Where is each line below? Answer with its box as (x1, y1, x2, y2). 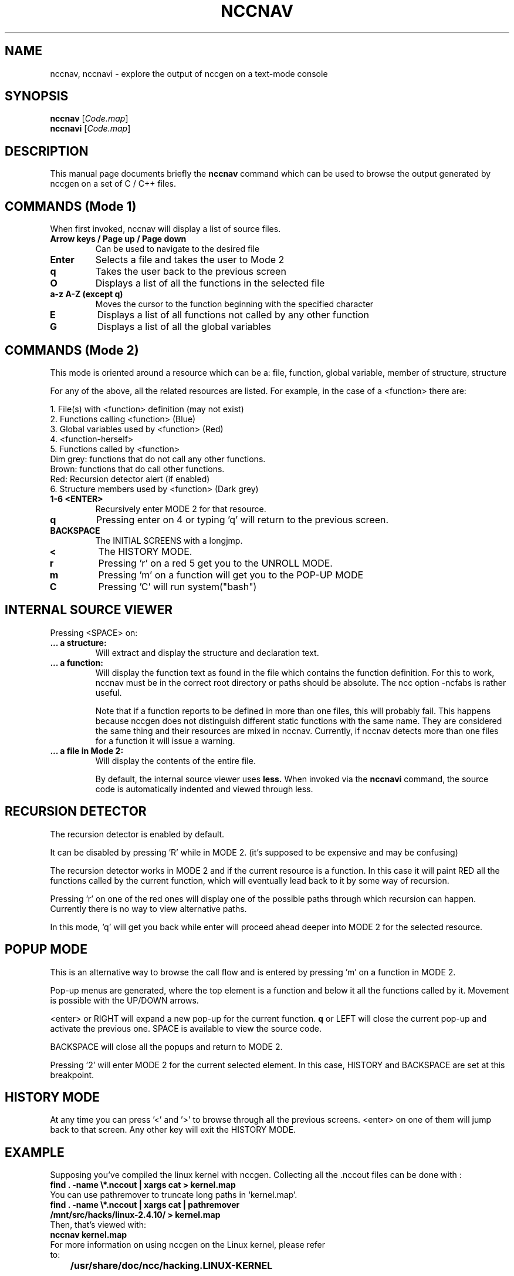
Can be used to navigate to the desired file (95, 244, 260, 254)
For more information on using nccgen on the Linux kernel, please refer (50, 1240, 326, 1250)
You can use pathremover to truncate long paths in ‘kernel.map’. (50, 1190, 297, 1200)
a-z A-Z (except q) (50, 289, 123, 299)
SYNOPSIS (5, 89, 69, 104)
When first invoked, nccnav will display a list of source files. (50, 224, 281, 234)
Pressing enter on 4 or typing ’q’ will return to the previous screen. (96, 513, 389, 526)
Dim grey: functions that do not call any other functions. (50, 453, 266, 464)
